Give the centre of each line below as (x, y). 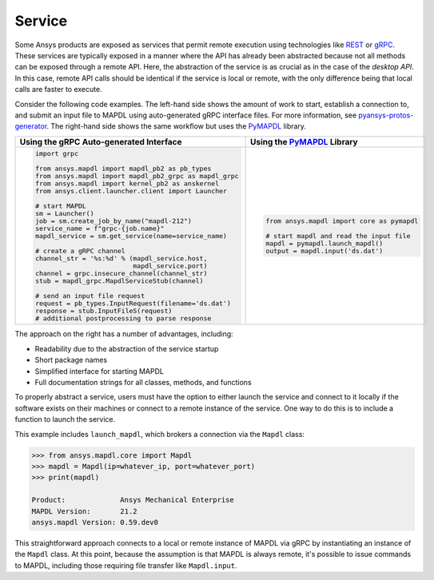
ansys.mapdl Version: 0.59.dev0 (95, 522)
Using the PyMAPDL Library (304, 141)
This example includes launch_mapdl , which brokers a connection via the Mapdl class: (160, 434)
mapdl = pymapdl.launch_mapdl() (324, 243)
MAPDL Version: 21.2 (84, 511)
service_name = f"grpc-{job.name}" (100, 228)
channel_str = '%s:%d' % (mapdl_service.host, (121, 258)
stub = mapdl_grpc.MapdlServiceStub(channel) (119, 281)
